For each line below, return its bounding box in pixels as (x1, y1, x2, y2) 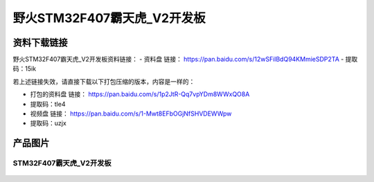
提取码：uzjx (30, 119, 67, 127)
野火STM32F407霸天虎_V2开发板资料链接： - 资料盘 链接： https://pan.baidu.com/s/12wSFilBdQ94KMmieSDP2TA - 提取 (12, 55, 358, 64)
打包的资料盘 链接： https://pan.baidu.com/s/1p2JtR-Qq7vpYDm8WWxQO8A (30, 90, 250, 98)
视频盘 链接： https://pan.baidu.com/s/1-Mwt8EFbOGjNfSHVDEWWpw (30, 109, 232, 118)
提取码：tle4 (30, 100, 66, 108)
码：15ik (12, 64, 37, 73)
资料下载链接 (12, 37, 68, 48)
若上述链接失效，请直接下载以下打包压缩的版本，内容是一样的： (12, 77, 195, 86)
